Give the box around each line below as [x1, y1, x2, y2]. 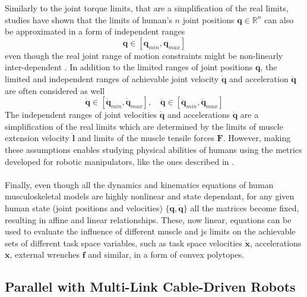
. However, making [223, 132, 291, 144]
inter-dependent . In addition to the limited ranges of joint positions [5, 61, 253, 73]
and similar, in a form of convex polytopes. [88, 248, 245, 261]
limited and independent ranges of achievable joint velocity [5, 72, 219, 85]
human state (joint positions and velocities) [5, 201, 163, 214]
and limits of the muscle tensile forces [77, 132, 214, 144]
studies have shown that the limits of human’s [5, 13, 172, 26]
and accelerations [167, 108, 230, 121]
